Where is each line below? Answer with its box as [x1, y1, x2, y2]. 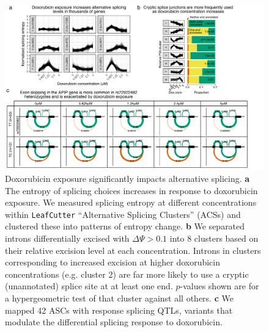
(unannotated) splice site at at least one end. [5, 280, 173, 292]
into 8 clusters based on [169, 232, 259, 244]
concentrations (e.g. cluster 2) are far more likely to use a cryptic [5, 267, 249, 280]
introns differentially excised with [5, 232, 130, 244]
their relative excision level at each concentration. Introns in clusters [5, 244, 261, 256]
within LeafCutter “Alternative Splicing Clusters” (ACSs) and [5, 208, 241, 220]
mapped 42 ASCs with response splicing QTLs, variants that [5, 303, 233, 316]
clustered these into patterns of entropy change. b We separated [5, 220, 245, 233]
